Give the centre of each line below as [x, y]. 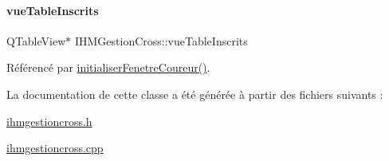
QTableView [36, 40]
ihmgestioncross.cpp [55, 148]
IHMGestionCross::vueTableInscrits [161, 40]
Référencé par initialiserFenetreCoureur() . [108, 67]
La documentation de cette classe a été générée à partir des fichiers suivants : [195, 94]
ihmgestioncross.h [49, 121]
